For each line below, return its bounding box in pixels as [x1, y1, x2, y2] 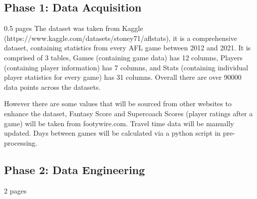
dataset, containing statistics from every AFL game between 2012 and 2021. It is [4, 42, 251, 53]
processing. [4, 137, 37, 148]
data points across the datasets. [4, 81, 101, 92]
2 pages [4, 185, 27, 196]
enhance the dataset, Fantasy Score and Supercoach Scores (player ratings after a [4, 108, 253, 118]
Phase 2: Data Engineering [4, 162, 145, 177]
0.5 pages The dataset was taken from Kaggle [4, 23, 143, 33]
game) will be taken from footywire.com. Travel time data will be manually [4, 118, 234, 128]
